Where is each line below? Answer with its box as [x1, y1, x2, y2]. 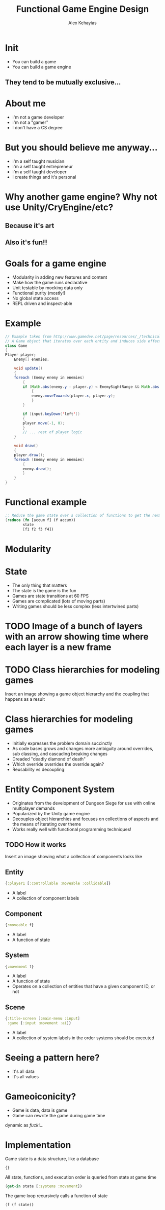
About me [5, 98, 46, 109]
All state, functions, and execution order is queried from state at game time [5, 1174, 157, 1180]
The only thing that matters [12, 582, 67, 588]
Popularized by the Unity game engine [12, 810, 90, 816]
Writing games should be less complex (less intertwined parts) [12, 603, 139, 609]
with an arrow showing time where [5, 631, 149, 642]
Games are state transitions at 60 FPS [12, 593, 89, 599]
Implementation [5, 1139, 71, 1151]
